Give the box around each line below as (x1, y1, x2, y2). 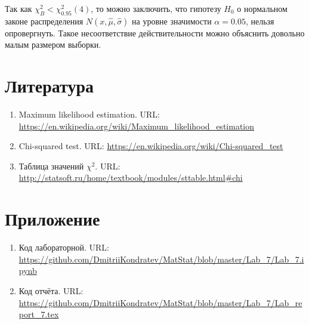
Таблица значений (18, 159, 84, 172)
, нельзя (245, 14, 274, 27)
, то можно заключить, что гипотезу (91, 2, 221, 14)
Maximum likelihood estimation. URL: (18, 108, 160, 121)
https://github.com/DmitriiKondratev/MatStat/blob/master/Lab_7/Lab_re (18, 296, 302, 308)
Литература (5, 73, 94, 98)
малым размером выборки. (5, 38, 101, 51)
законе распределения (5, 14, 84, 27)
